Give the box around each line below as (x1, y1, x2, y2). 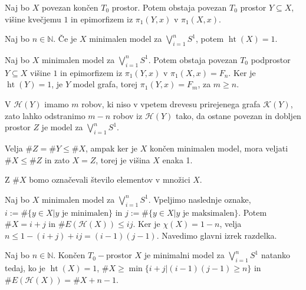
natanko (261, 249, 290, 261)
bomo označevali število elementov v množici (29, 173, 190, 186)
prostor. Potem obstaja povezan (111, 1, 227, 13)
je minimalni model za (144, 249, 225, 261)
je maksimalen (183, 209, 235, 218)
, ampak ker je (85, 141, 137, 154)
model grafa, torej (73, 78, 138, 90)
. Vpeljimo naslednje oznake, (148, 193, 251, 205)
